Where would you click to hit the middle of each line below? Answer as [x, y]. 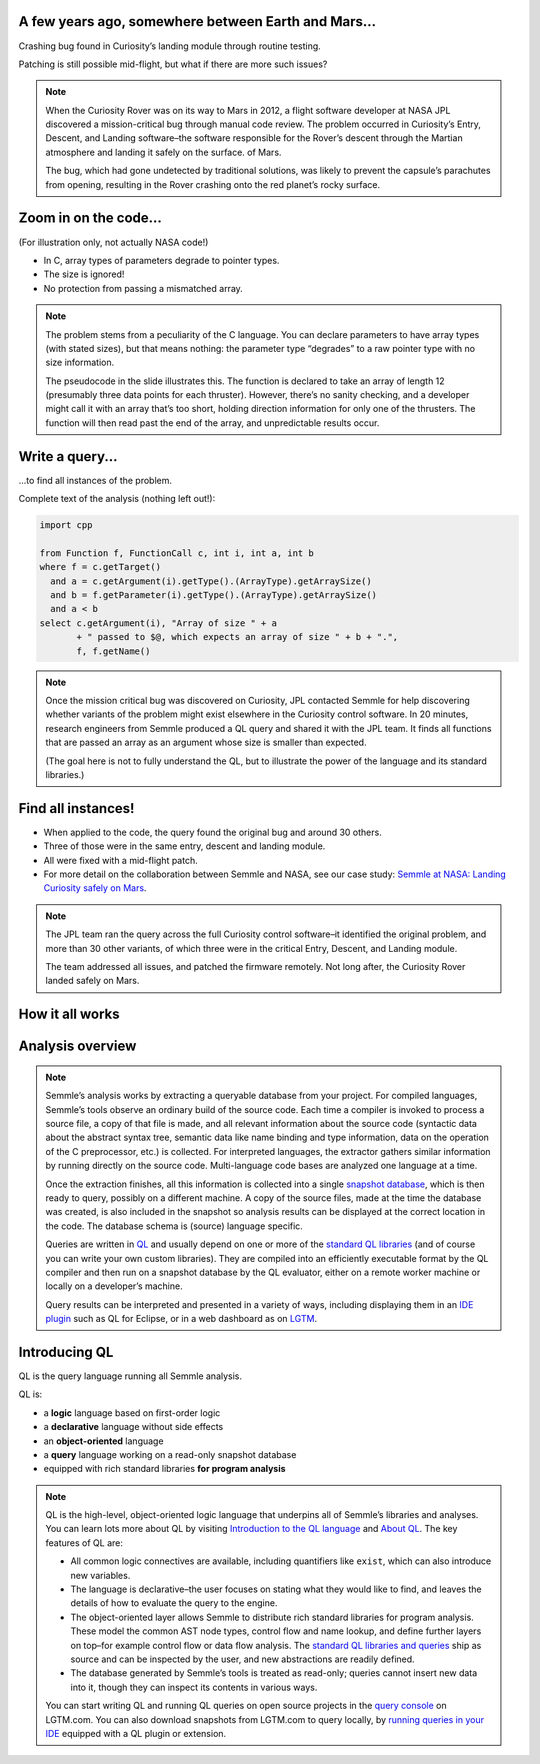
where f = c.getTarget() [100, 567]
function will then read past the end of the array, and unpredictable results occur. [212, 422]
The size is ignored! [84, 274]
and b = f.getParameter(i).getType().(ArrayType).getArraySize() [214, 595]
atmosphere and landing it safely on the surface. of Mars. [163, 152]
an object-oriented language [103, 1441]
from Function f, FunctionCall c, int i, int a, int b [176, 553]
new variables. [100, 1575]
